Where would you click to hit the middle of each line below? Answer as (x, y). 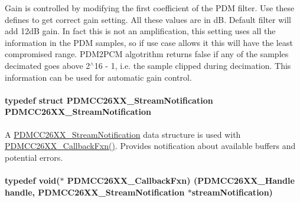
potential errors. (34, 157)
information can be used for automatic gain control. (98, 77)
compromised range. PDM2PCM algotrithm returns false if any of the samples (147, 54)
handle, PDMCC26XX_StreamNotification (95, 192)
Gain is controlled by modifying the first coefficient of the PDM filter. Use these (150, 8)
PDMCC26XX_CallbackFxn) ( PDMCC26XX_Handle (181, 180)
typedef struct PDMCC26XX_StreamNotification (109, 100)
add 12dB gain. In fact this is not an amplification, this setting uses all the (140, 31)
